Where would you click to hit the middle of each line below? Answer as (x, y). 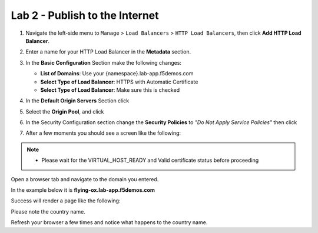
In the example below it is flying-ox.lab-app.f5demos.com (83, 190)
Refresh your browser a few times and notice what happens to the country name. (109, 222)
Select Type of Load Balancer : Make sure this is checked (110, 90)
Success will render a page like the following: (66, 201)
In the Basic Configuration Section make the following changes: (104, 62)
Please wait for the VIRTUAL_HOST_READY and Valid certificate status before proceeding (150, 160)
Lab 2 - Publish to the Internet (85, 15)
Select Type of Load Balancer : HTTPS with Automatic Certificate (119, 82)
